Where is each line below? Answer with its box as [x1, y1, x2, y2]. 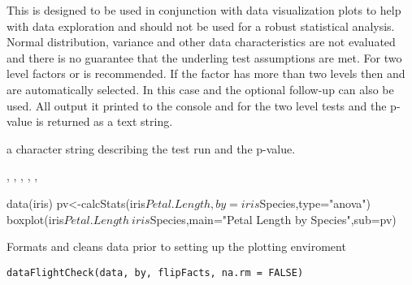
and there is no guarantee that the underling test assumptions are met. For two [7, 49, 402, 66]
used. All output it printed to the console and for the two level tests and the [7, 97, 387, 114]
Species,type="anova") [259, 194, 371, 211]
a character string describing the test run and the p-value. [7, 140, 296, 157]
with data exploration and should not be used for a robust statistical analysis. [7, 17, 395, 34]
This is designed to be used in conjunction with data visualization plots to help [7, 2, 401, 18]
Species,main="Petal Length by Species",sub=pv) [150, 210, 397, 227]
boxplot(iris [7, 210, 64, 227]
